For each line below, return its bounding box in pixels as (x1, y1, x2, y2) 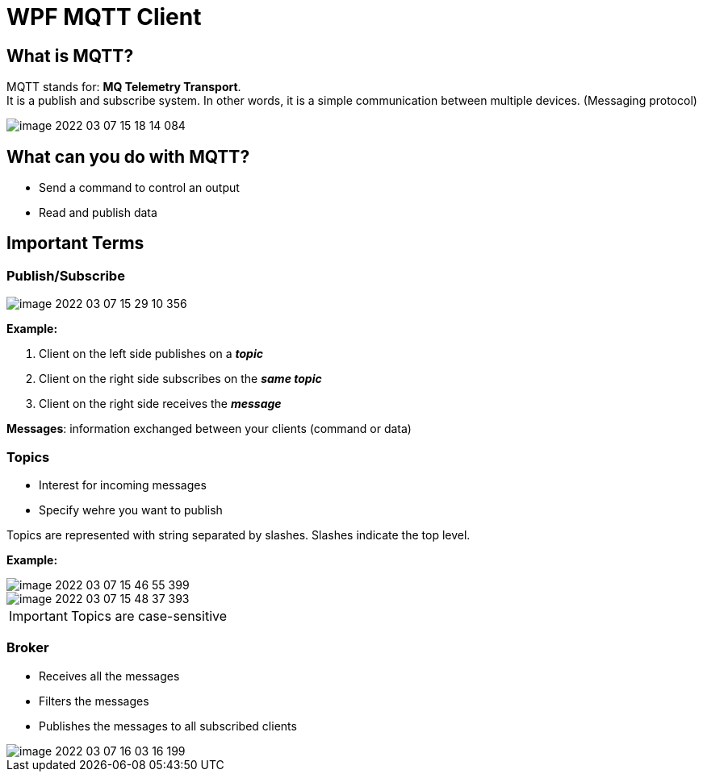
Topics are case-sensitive (70, 607, 228, 624)
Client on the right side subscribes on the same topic (39, 372, 322, 386)
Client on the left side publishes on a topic (39, 347, 263, 361)
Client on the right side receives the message (39, 397, 282, 411)
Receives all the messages (39, 668, 180, 683)
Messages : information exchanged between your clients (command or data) (6, 422, 412, 436)
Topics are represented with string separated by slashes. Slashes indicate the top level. (6, 527, 471, 542)
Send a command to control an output (39, 181, 240, 195)
